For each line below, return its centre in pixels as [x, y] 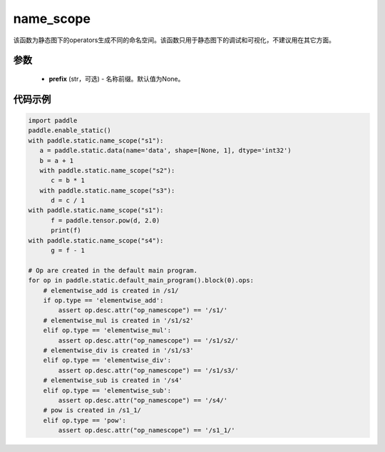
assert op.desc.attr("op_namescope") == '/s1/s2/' [148, 340]
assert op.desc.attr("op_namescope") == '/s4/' [143, 400]
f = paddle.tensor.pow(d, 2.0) [106, 220]
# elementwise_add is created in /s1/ [111, 290]
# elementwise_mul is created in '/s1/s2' [118, 320]
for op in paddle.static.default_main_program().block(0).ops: [141, 281]
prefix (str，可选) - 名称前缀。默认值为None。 [117, 79]
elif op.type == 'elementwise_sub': [107, 390]
